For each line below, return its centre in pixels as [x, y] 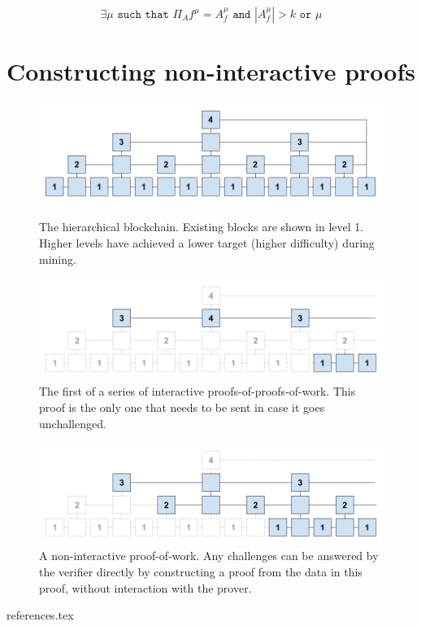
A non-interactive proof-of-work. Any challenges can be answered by [209, 556]
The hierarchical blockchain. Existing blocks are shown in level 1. [202, 227]
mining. [58, 258]
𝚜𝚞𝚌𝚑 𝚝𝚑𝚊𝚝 [143, 15]
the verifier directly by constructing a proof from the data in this [201, 571]
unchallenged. [73, 423]
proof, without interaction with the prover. [145, 587]
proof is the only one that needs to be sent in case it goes [182, 407]
